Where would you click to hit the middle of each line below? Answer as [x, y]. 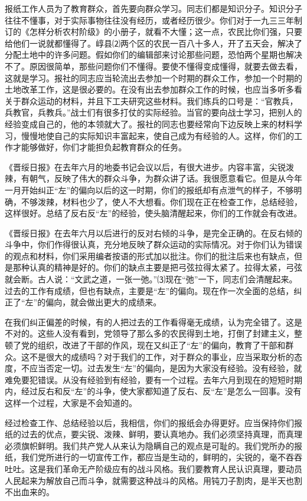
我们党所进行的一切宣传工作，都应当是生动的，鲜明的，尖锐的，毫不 [153, 457]
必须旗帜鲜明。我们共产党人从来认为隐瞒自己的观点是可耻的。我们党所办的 [149, 445]
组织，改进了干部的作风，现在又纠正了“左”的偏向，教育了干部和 [161, 345]
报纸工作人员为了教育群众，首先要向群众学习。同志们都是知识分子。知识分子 [153, 8]
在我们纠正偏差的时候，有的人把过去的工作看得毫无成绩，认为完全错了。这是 [153, 322]
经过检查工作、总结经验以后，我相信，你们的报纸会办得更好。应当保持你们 [149, 422]
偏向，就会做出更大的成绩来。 [104, 302]
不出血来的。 [30, 492]
